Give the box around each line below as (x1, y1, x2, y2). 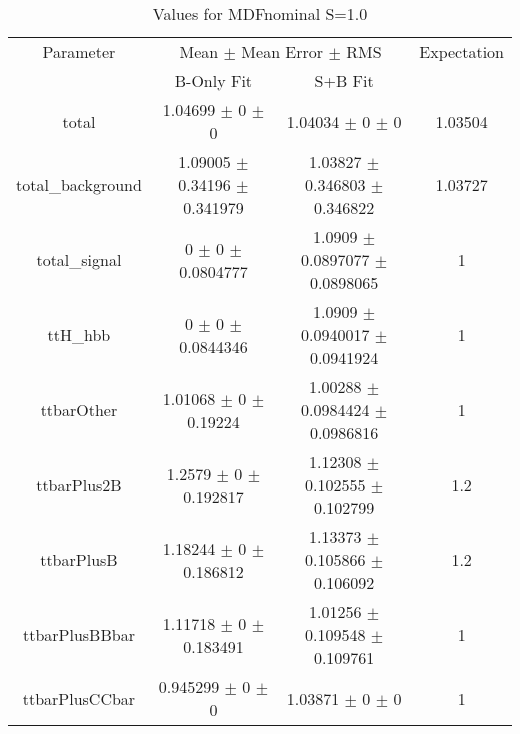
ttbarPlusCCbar (22, 686, 136, 710)
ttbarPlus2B (36, 473, 122, 496)
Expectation (419, 40, 504, 63)
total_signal (36, 248, 122, 271)
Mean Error (241, 40, 324, 63)
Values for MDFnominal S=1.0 (152, 2, 368, 25)
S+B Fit (314, 69, 374, 92)
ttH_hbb (47, 323, 111, 346)
